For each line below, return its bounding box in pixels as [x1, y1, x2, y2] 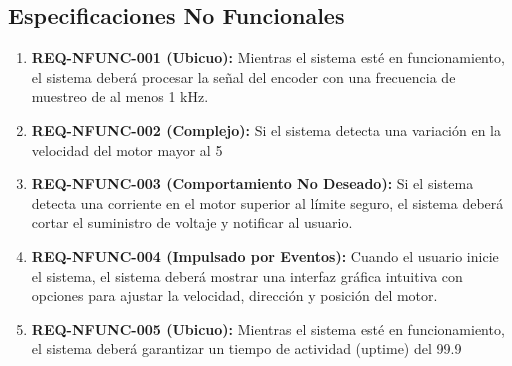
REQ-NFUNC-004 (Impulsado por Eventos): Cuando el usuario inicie [31, 245, 499, 266]
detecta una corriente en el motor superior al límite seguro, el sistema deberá [31, 192, 504, 213]
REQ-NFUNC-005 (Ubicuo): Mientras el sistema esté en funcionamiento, [31, 318, 505, 339]
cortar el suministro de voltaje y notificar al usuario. [31, 212, 353, 233]
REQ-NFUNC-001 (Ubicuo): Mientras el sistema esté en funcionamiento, [31, 47, 505, 68]
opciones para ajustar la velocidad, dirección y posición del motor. [31, 285, 438, 306]
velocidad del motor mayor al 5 [31, 139, 223, 160]
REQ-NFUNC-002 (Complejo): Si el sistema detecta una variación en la [31, 119, 501, 140]
